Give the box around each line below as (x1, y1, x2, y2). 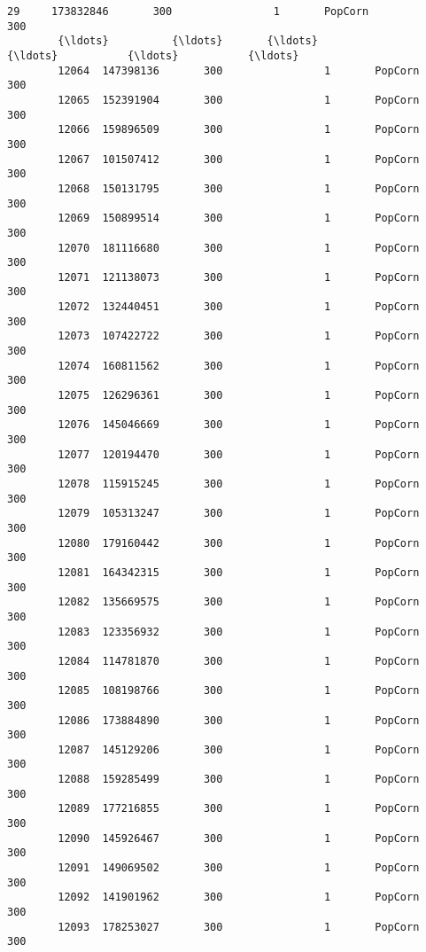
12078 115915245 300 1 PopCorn (58, 478, 420, 490)
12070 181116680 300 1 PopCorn (58, 241, 420, 254)
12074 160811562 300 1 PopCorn (58, 359, 420, 372)
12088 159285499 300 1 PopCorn (58, 773, 420, 786)
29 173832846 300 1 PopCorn (7, 5, 369, 18)
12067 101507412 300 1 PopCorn (58, 152, 420, 166)
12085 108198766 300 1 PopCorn (58, 684, 420, 698)
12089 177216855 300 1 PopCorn (58, 802, 420, 815)
